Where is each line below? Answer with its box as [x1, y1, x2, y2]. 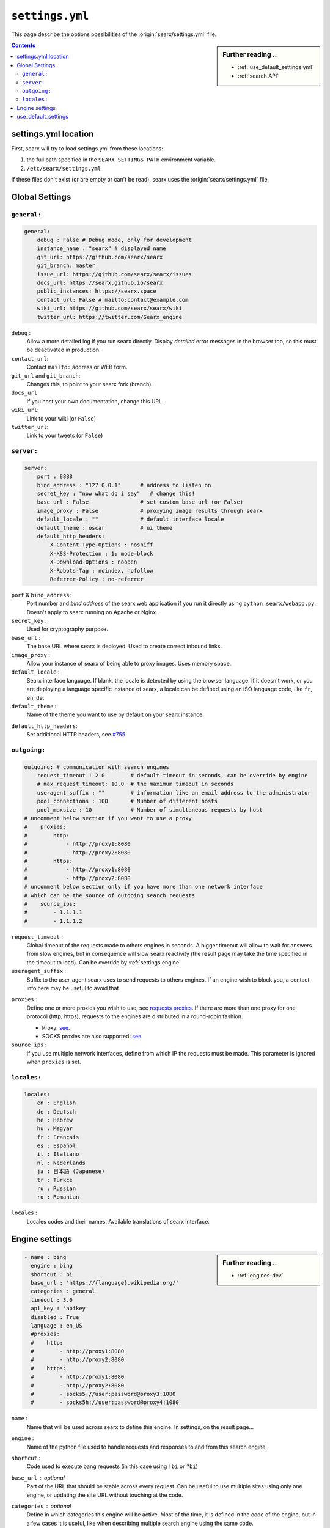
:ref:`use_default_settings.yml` [238, 64, 314, 71]
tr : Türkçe [37, 1177, 73, 1183]
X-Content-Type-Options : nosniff [50, 542, 153, 548]
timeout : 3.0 [31, 1296, 73, 1303]
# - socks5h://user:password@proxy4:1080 [31, 1399, 180, 1406]
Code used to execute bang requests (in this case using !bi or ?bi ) [26, 1463, 199, 1470]
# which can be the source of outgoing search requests [24, 892, 196, 898]
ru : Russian [37, 1185, 76, 1192]
